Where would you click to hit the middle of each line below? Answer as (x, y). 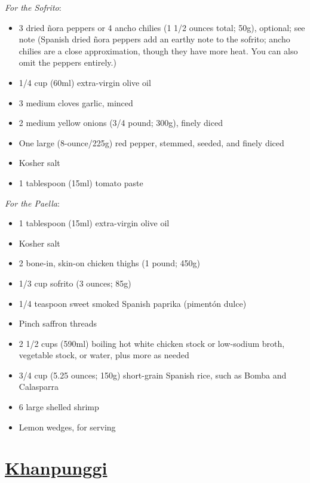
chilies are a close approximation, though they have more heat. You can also (158, 50)
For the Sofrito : (33, 7)
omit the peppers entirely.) (67, 62)
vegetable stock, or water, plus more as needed (104, 355)
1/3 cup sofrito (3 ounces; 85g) (75, 283)
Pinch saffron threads (58, 323)
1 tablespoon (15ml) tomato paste (81, 182)
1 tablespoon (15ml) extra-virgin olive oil (94, 223)
